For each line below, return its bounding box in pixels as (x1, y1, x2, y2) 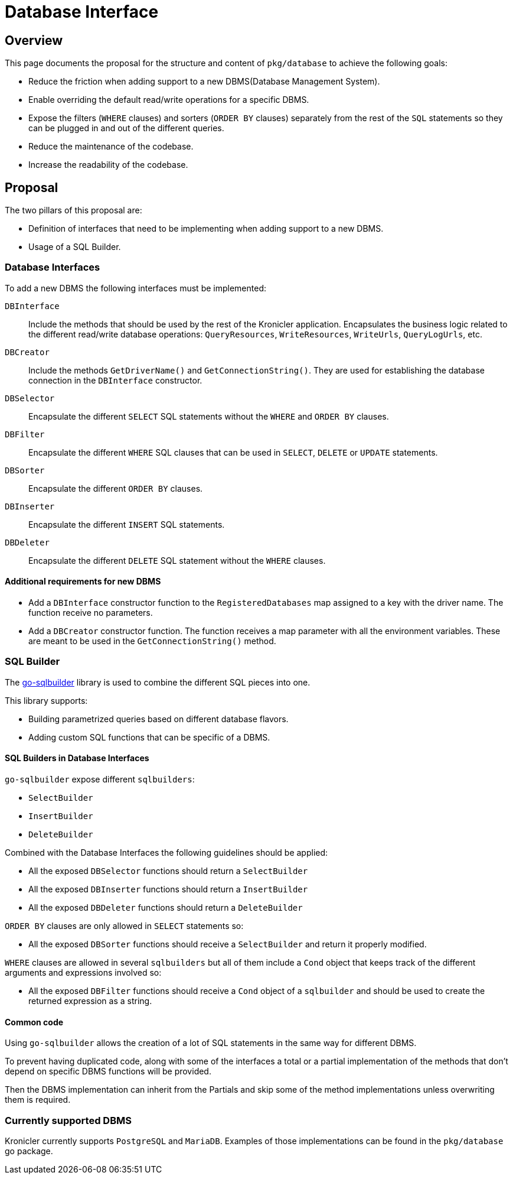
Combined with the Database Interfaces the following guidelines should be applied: (5, 847, 328, 858)
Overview (5, 33, 63, 48)
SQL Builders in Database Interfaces (5, 753, 149, 764)
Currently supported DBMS (5, 1114, 132, 1126)
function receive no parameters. (28, 607, 153, 618)
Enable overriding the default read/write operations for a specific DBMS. (28, 95, 309, 105)
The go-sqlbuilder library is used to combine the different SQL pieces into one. (5, 677, 311, 687)
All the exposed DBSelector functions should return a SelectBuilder (28, 865, 308, 876)
